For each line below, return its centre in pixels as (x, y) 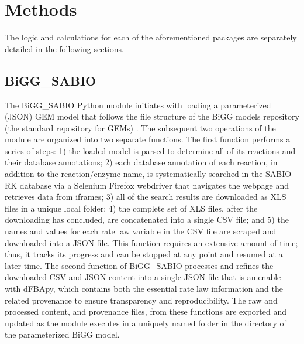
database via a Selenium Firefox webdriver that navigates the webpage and (154, 185)
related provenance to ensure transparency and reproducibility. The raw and (141, 300)
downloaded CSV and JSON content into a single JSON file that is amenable (143, 277)
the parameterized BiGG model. (62, 334)
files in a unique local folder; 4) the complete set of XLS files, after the (131, 208)
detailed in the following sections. (64, 48)
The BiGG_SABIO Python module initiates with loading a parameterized (138, 105)
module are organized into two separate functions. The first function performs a (148, 139)
